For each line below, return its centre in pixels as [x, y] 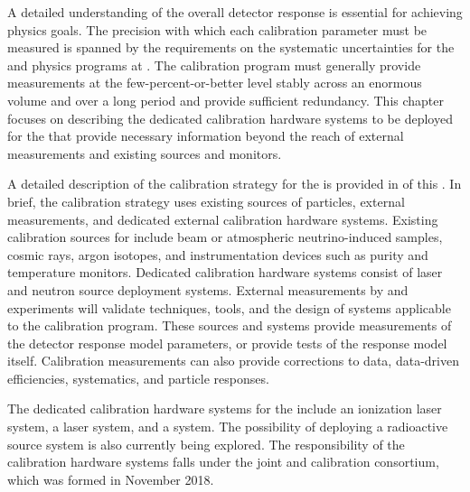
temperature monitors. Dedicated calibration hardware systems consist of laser [225, 272]
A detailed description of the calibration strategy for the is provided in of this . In [235, 184]
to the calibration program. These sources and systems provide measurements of [230, 325]
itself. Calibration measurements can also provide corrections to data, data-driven [233, 361]
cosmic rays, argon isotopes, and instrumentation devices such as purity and [218, 254]
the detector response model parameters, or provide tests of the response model [227, 343]
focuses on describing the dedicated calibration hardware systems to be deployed [230, 118]
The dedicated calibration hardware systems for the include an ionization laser [225, 408]
